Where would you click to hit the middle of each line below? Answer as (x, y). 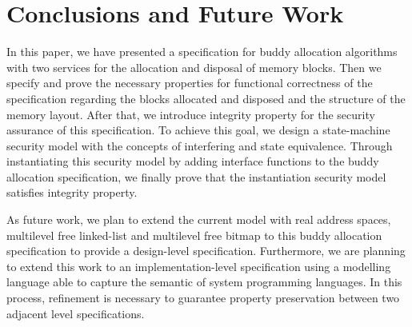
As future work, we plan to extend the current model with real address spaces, (199, 219)
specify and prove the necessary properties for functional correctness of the (190, 83)
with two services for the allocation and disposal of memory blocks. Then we (194, 67)
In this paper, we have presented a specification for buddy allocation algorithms (202, 52)
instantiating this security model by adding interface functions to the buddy (193, 161)
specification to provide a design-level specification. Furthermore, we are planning (206, 251)
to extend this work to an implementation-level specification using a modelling (199, 266)
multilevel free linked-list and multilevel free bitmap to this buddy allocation (194, 235)
